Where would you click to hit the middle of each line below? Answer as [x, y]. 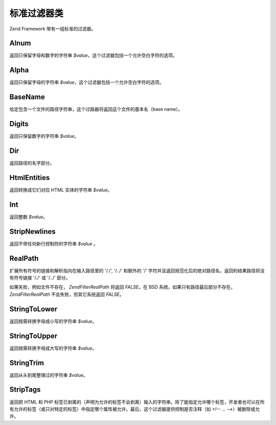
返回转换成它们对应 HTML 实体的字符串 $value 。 [61, 190]
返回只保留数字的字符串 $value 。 [44, 136]
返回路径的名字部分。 [32, 163]
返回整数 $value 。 [29, 217]
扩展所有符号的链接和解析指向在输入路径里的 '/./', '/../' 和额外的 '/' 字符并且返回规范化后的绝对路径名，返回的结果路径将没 [137, 270]
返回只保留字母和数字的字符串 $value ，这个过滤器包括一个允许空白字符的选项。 [93, 55]
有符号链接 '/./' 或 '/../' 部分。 [40, 278]
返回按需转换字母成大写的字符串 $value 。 [53, 348]
